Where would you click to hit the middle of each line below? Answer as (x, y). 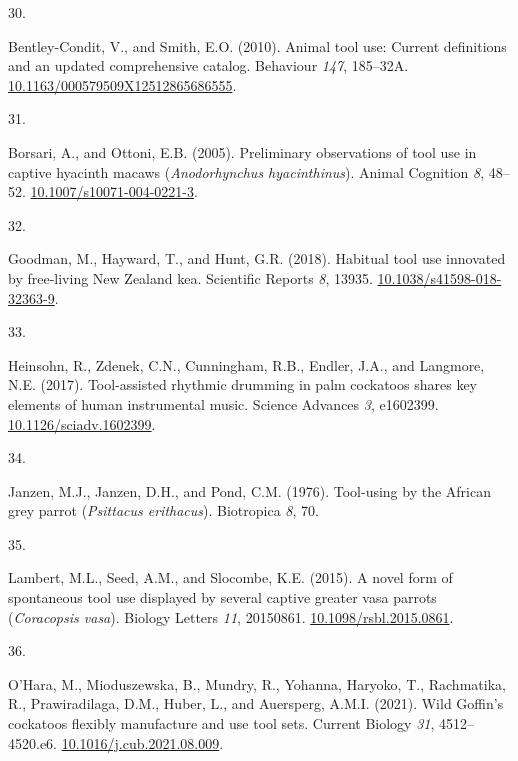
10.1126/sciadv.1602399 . (82, 423)
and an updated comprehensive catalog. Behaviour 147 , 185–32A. (208, 65)
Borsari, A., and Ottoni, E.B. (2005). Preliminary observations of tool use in (242, 151)
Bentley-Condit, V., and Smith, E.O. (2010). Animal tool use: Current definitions (257, 45)
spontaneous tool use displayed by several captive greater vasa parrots (222, 597)
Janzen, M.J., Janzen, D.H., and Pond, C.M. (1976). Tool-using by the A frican (249, 490)
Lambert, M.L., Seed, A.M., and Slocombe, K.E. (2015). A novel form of (230, 577)
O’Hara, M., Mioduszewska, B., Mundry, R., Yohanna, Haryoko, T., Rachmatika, (257, 683)
